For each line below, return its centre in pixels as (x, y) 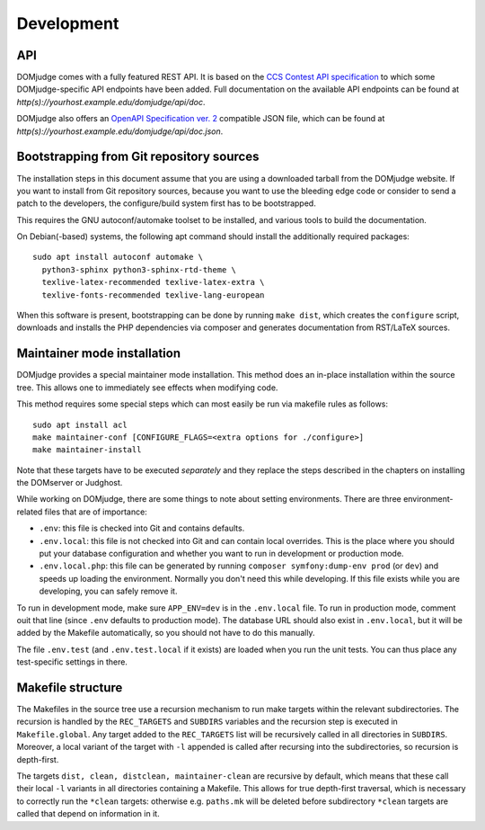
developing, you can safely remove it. (108, 591)
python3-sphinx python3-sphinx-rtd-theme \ (139, 269)
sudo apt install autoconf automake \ (118, 257)
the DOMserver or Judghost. (70, 483)
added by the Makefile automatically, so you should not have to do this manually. (166, 633)
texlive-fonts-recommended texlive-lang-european (153, 295)
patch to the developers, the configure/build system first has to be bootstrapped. (166, 203)
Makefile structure (70, 687)
